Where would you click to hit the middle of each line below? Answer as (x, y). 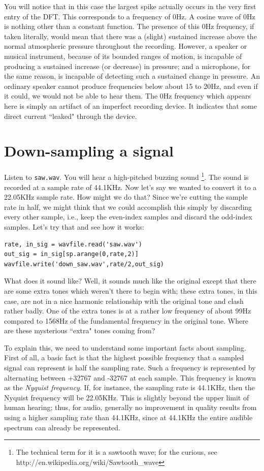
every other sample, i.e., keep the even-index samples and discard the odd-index (128, 217)
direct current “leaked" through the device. (71, 116)
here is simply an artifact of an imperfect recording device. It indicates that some (130, 105)
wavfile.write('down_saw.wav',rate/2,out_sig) (84, 264)
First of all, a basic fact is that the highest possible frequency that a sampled (124, 357)
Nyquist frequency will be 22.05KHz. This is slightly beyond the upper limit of (127, 397)
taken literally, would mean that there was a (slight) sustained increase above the (130, 36)
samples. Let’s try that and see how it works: (74, 226)
